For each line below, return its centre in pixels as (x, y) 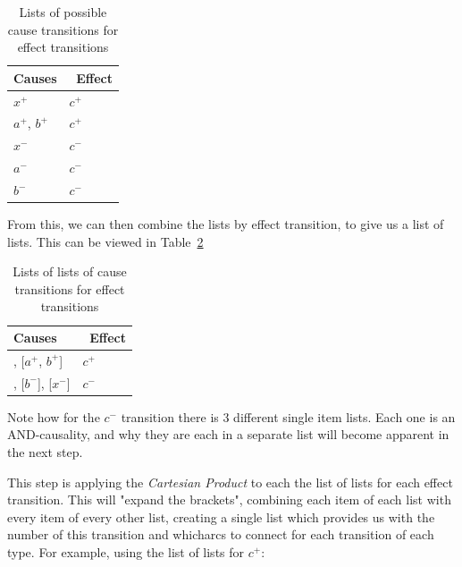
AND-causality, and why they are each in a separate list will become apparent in (228, 434)
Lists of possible (63, 12)
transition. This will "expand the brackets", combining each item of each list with (229, 499)
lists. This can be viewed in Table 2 (105, 241)
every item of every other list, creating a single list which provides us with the (221, 516)
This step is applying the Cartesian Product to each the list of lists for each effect (230, 482)
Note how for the (54, 416)
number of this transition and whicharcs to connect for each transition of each (221, 534)
